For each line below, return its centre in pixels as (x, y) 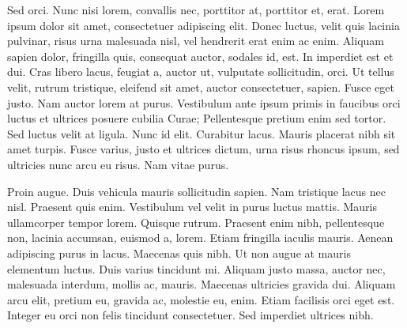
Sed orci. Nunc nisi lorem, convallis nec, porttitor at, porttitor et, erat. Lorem (196, 9)
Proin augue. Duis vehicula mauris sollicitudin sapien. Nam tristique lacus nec (196, 191)
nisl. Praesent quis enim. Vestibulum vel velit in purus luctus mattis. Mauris (192, 207)
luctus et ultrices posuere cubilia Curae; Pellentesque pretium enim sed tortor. (197, 118)
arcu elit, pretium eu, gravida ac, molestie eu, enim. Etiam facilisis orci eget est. (201, 299)
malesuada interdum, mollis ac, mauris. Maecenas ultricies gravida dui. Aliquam (202, 284)
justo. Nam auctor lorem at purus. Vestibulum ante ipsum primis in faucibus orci (204, 102)
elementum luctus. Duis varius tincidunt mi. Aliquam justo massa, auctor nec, (196, 268)
